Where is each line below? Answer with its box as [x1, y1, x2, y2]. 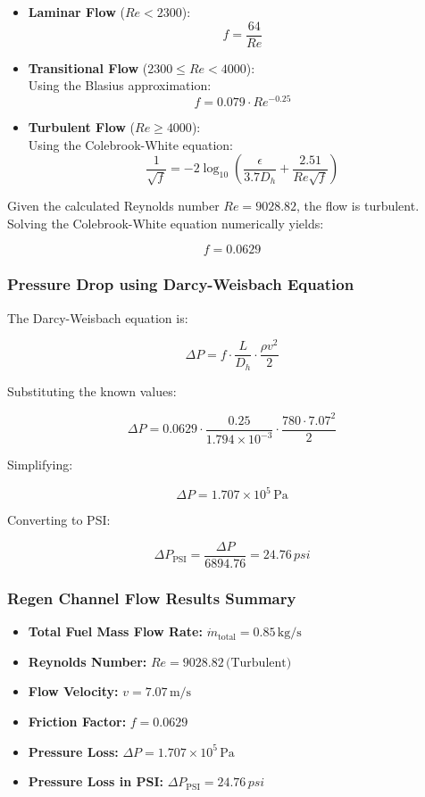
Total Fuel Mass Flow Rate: [28, 622, 203, 641]
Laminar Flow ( [28, 3, 125, 21]
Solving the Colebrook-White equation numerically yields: [7, 213, 324, 232]
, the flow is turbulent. [296, 196, 420, 215]
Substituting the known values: [7, 381, 177, 400]
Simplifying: [7, 455, 73, 474]
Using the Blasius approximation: [28, 76, 212, 95]
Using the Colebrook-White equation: [28, 135, 233, 154]
